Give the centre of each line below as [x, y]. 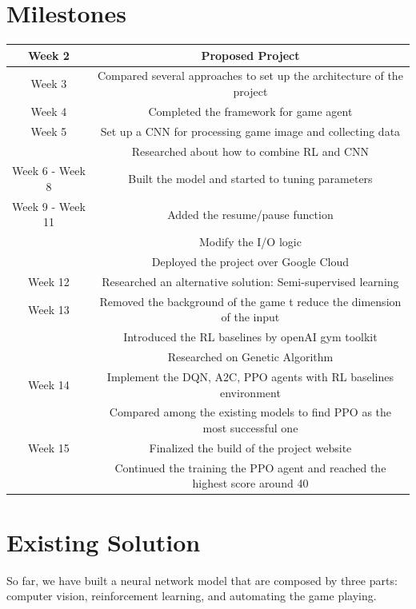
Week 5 [49, 131]
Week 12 [49, 281]
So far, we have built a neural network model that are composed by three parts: [202, 580]
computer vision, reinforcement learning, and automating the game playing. [192, 596]
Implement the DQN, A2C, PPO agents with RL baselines [250, 376]
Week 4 [49, 111]
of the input [250, 317]
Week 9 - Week [49, 206]
